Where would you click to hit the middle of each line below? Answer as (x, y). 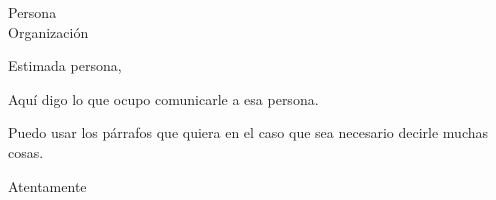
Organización (48, 31)
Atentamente (47, 185)
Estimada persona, (65, 65)
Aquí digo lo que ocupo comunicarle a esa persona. (163, 98)
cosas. (26, 151)
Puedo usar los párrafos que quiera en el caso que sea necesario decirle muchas (248, 132)
